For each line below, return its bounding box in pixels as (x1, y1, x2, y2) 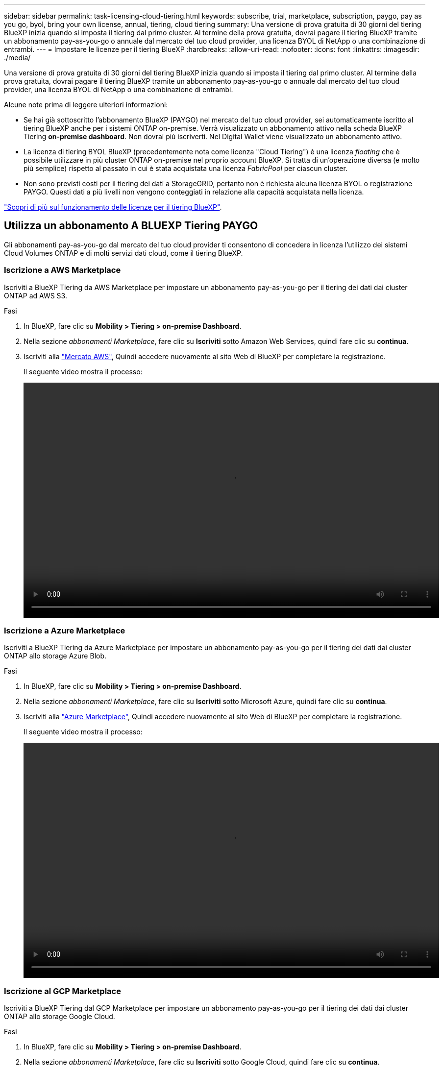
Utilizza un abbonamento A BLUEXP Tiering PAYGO (4, 219, 258, 232)
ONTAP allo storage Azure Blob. (4, 652, 107, 660)
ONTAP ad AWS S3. (4, 291, 67, 300)
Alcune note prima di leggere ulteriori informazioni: (4, 100, 168, 109)
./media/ (4, 53, 31, 62)
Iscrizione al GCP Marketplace (4, 986, 121, 996)
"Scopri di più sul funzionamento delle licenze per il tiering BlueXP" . (4, 203, 222, 211)
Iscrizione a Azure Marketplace (4, 625, 125, 635)
